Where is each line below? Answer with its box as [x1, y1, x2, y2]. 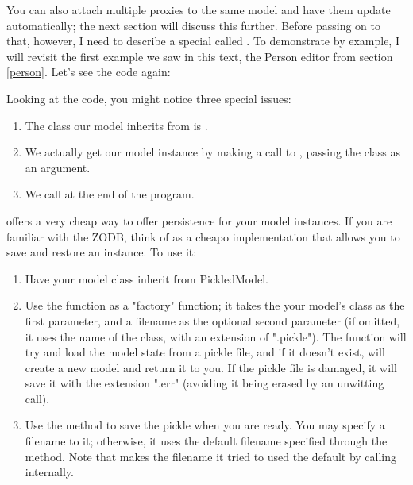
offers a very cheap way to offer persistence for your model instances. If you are [6, 212, 392, 229]
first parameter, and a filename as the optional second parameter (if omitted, [25, 312, 400, 329]
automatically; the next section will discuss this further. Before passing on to [6, 17, 381, 33]
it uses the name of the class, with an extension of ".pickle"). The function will [25, 328, 407, 345]
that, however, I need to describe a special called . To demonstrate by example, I [6, 33, 399, 49]
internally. [25, 464, 74, 480]
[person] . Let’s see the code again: [6, 64, 171, 80]
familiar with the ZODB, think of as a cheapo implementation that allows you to [6, 228, 400, 244]
